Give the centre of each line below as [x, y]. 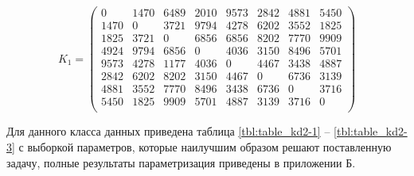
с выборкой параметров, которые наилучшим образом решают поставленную [205, 146]
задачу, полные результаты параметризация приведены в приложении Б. [181, 162]
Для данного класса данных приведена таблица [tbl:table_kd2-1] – [168, 131]
